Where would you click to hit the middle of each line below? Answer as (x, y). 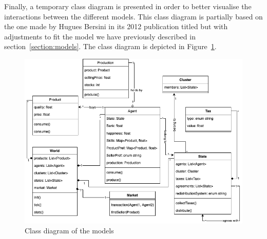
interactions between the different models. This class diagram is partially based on (133, 16)
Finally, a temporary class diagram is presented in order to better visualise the (128, 6)
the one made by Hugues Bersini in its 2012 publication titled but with (116, 26)
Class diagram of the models (69, 231)
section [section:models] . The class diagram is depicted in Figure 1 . (110, 46)
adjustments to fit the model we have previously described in (100, 36)
